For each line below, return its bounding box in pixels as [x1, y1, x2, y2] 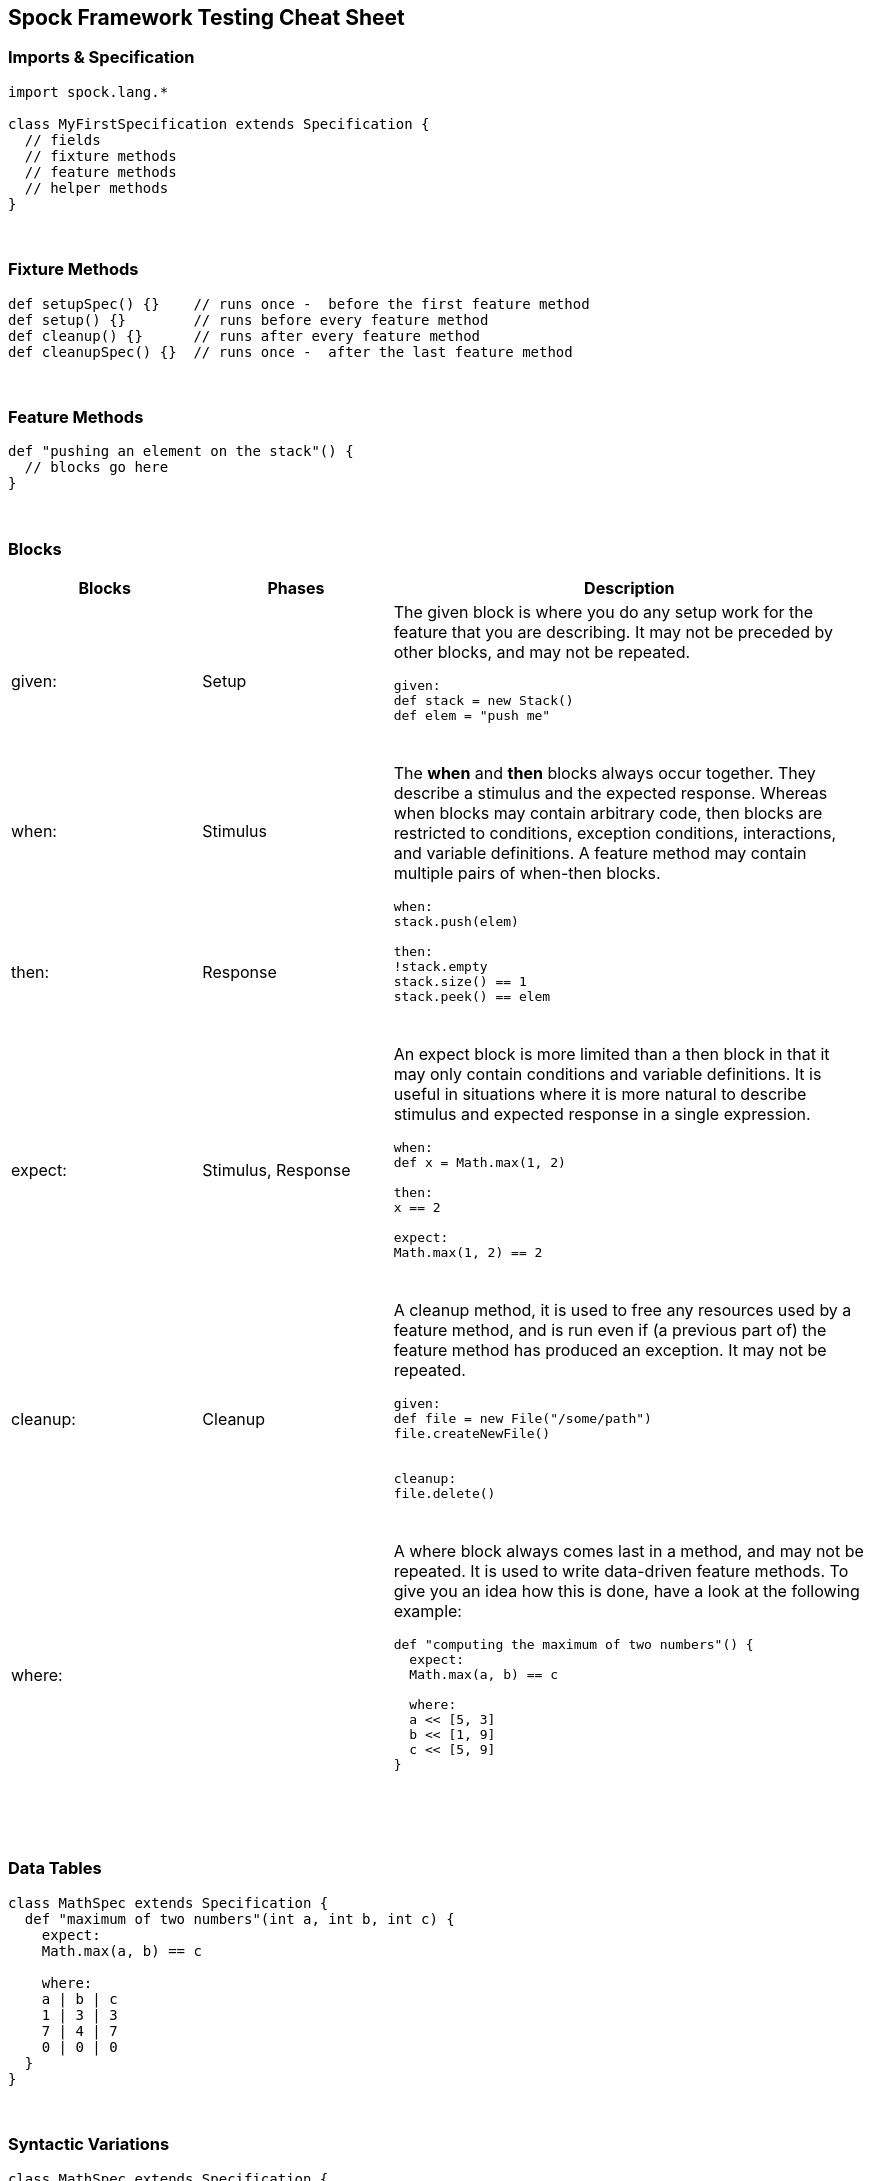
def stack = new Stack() [393, 693, 574, 709]
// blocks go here [24, 459, 169, 476]
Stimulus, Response [202, 1160, 351, 1181]
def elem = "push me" [393, 708, 551, 724]
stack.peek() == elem [393, 989, 551, 1005]
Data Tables [8, 1858, 102, 1879]
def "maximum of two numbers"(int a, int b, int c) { [24, 1910, 455, 1927]
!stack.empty [393, 959, 488, 975]
